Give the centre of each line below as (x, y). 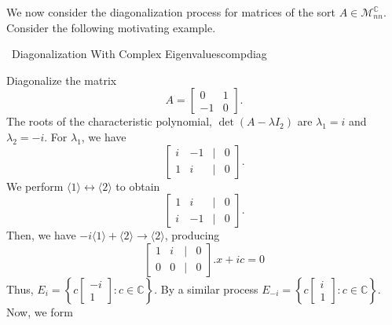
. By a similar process (206, 288)
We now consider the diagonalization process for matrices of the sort (171, 12)
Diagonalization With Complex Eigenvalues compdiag (139, 54)
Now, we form (40, 311)
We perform (35, 186)
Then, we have (41, 235)
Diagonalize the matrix (62, 80)
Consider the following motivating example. (111, 27)
